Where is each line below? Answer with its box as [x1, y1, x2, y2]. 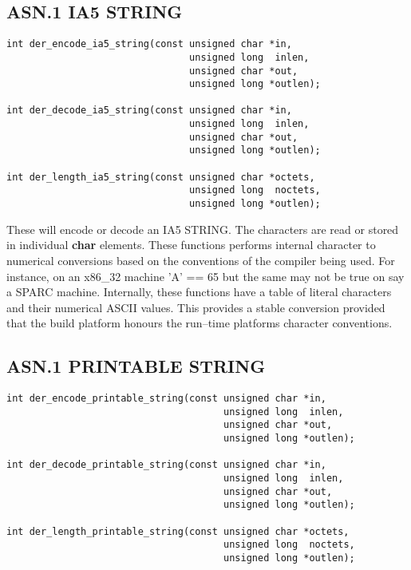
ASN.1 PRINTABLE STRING [6, 354, 266, 378]
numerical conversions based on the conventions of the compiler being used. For [6, 251, 395, 268]
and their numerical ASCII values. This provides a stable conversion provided [6, 299, 385, 315]
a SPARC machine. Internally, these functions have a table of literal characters [6, 283, 392, 300]
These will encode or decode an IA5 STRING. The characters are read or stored [6, 220, 399, 237]
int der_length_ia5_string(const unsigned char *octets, [6, 171, 315, 183]
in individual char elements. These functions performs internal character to [6, 236, 376, 253]
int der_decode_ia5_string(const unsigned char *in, [6, 105, 292, 117]
